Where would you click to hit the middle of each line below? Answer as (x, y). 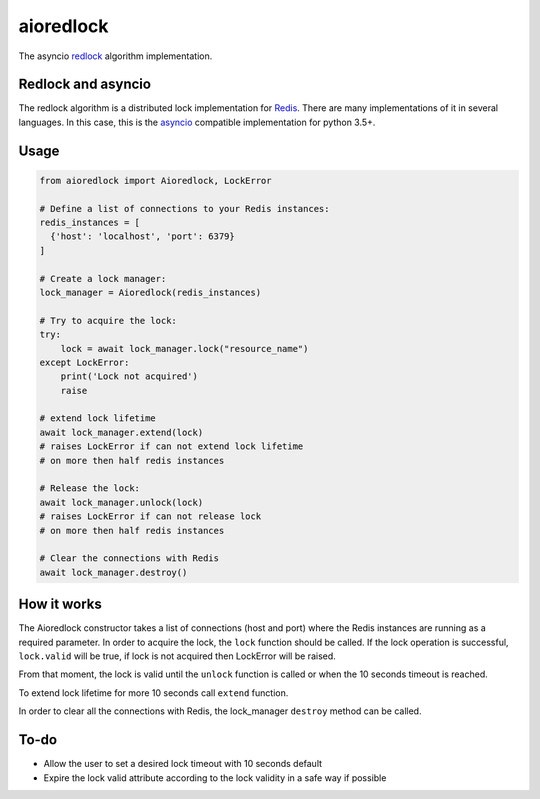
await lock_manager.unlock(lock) (121, 502)
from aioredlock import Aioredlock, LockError (155, 180)
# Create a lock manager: (103, 278)
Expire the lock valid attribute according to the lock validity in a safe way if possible (215, 777)
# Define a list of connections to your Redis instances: (184, 208)
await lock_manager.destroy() (113, 572)
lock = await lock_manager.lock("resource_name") (184, 348)
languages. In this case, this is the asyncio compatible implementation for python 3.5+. (197, 122)
